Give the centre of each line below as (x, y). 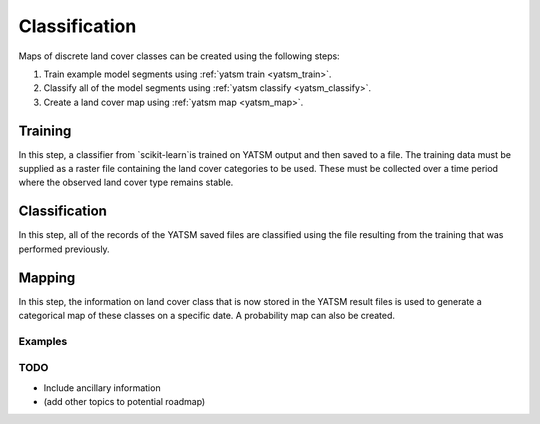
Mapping (47, 277)
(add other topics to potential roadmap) (124, 402)
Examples (43, 341)
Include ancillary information (102, 387)
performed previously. (64, 249)
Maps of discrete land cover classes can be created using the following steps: (179, 56)
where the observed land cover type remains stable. (126, 182)
